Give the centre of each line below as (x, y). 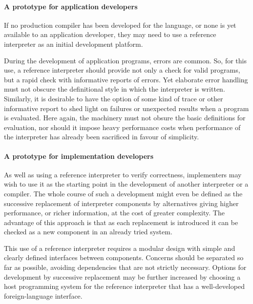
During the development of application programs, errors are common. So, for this (125, 60)
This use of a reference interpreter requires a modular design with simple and (120, 248)
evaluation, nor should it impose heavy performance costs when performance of (122, 127)
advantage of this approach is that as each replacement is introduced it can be (121, 222)
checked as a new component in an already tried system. (88, 232)
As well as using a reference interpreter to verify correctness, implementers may (123, 174)
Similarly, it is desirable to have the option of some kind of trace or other (114, 98)
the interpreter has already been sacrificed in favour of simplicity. (102, 137)
